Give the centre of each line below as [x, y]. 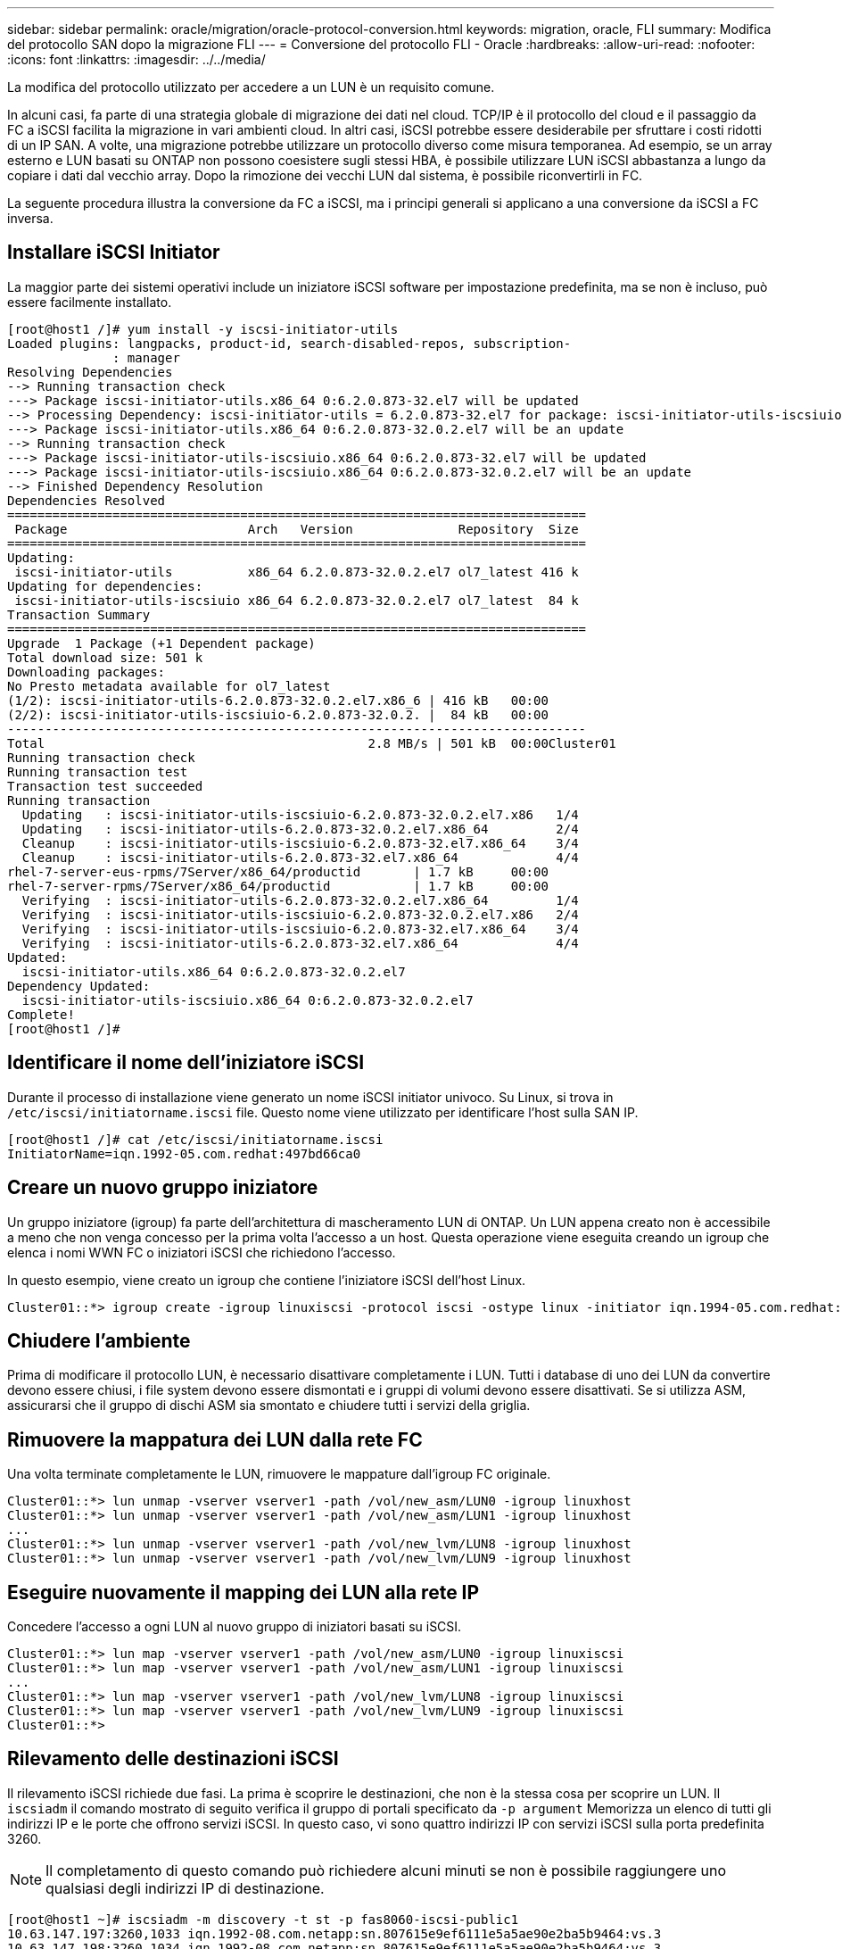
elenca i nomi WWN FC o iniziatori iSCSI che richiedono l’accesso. [202, 1252]
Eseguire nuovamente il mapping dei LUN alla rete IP [244, 1592]
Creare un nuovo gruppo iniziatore [163, 1188]
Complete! [41, 1014]
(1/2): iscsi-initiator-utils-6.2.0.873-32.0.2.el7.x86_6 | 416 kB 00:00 [278, 700]
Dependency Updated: [79, 986]
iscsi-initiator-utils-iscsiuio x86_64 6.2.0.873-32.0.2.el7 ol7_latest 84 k [297, 600]
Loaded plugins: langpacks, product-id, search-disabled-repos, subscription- [289, 343]
